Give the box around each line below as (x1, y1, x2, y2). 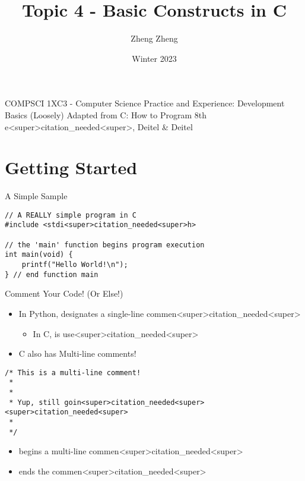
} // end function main (5, 270, 99, 279)
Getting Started (5, 155, 138, 180)
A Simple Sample (5, 190, 68, 202)
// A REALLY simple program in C (5, 210, 136, 219)
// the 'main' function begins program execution (5, 240, 205, 249)
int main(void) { (5, 250, 73, 259)
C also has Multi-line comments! (18, 347, 136, 360)
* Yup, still (9, 398, 61, 407)
